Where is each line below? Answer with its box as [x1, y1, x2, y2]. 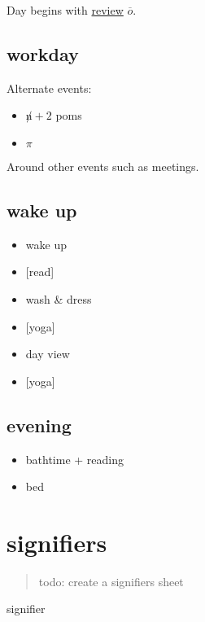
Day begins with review [7, 2, 124, 18]
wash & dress [25, 290, 92, 307]
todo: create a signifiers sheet [38, 572, 184, 589]
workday [7, 41, 79, 66]
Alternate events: [7, 79, 92, 96]
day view [25, 345, 70, 362]
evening [7, 412, 72, 437]
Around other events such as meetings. [7, 157, 199, 174]
